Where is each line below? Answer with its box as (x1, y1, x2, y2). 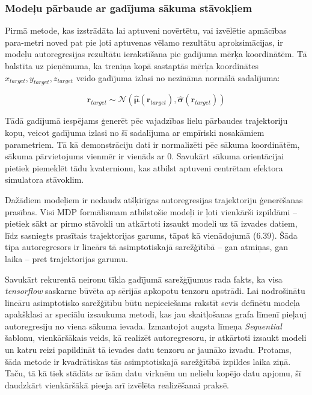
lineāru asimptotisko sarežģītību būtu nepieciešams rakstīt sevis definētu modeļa (5, 296, 301, 308)
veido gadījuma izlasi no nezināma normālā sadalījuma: (76, 71, 280, 84)
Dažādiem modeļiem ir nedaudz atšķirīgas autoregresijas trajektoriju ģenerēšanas (5, 193, 303, 206)
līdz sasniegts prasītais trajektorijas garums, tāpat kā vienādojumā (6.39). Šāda (5, 228, 298, 241)
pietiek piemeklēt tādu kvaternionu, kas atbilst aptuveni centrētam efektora (5, 161, 283, 174)
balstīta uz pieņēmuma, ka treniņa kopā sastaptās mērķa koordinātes (5, 60, 259, 72)
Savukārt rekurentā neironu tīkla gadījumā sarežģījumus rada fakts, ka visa (5, 272, 283, 285)
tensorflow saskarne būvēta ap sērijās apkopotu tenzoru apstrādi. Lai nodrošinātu (5, 284, 305, 297)
